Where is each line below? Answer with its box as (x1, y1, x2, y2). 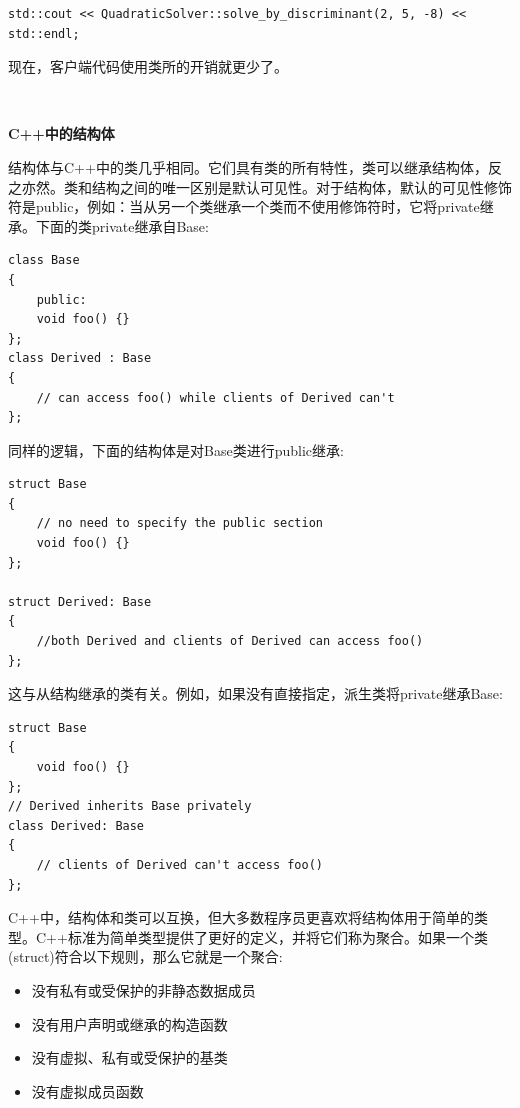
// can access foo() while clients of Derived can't (36, 390, 395, 405)
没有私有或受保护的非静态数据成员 (31, 979, 256, 1000)
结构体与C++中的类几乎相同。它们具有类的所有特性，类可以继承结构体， (8, 156, 488, 177)
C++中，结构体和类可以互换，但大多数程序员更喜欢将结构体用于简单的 (8, 907, 474, 928)
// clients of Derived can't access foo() (36, 857, 323, 872)
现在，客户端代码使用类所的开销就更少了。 (8, 56, 288, 77)
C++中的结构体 (8, 123, 115, 144)
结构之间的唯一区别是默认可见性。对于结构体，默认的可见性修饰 (91, 176, 512, 197)
